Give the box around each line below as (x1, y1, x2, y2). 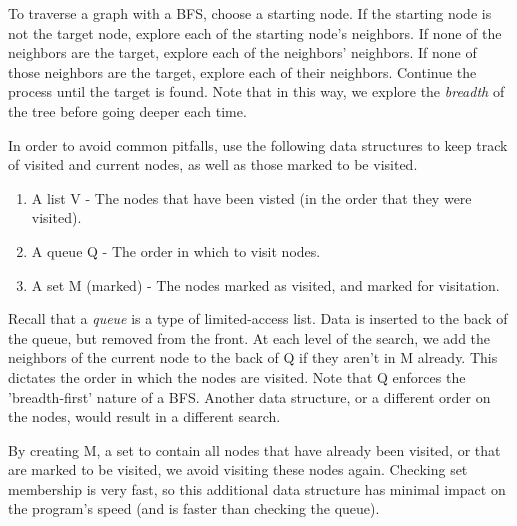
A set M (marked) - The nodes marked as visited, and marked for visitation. (31, 274, 500, 295)
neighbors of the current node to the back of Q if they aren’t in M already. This (8, 347, 498, 368)
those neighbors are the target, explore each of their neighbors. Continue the (8, 61, 477, 82)
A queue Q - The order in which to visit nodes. (31, 240, 321, 261)
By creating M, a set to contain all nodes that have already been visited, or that (8, 439, 501, 460)
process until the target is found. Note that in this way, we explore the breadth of (8, 81, 505, 102)
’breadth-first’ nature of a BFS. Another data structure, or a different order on (8, 386, 491, 407)
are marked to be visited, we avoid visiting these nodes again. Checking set (8, 459, 468, 480)
